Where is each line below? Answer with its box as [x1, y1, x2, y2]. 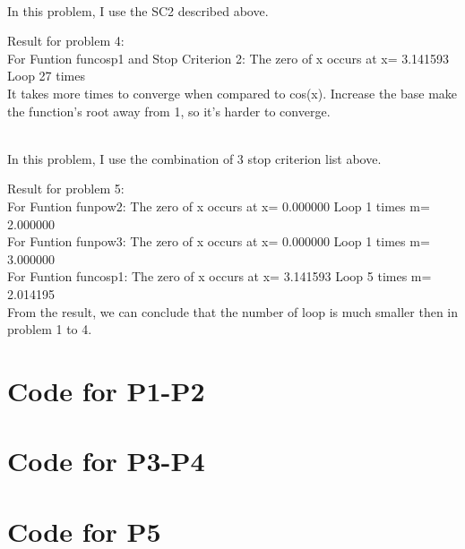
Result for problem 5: [7, 179, 125, 198]
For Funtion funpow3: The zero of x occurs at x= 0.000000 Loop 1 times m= [7, 232, 430, 251]
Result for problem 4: [7, 31, 125, 50]
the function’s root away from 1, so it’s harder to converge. [7, 101, 331, 120]
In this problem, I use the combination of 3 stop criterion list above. [7, 149, 382, 167]
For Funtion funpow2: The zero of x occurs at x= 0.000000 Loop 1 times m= [7, 196, 430, 215]
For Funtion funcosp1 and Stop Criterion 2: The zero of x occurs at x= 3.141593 [7, 48, 450, 67]
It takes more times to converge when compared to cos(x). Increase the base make [7, 83, 458, 102]
